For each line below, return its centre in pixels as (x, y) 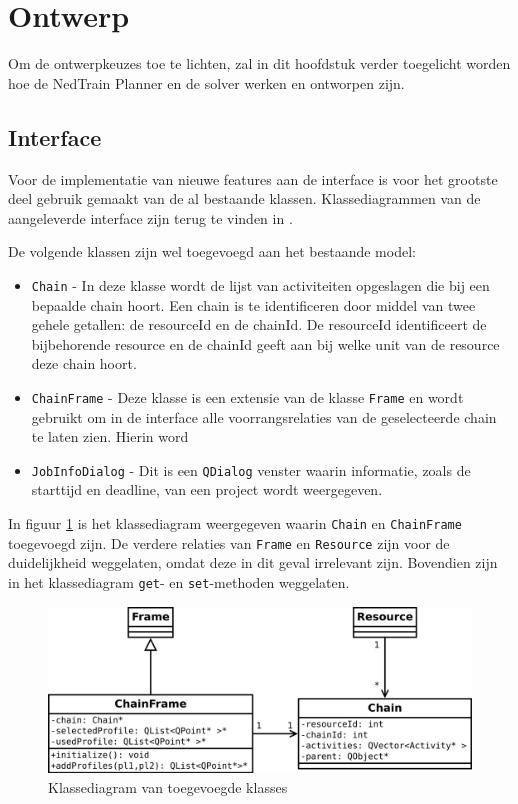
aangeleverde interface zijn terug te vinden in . (150, 217)
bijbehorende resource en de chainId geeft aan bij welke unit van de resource (265, 343)
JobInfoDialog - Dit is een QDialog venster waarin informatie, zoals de (251, 469)
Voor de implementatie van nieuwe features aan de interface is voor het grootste (253, 178)
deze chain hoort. (84, 363)
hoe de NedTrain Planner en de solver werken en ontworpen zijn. (206, 82)
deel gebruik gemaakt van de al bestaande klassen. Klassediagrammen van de (244, 198)
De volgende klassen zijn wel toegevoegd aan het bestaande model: (212, 251)
